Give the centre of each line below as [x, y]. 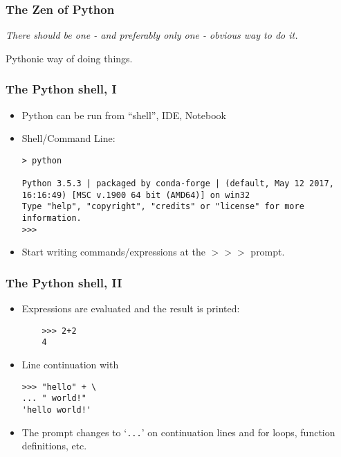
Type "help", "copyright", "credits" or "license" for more [163, 207]
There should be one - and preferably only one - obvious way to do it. [152, 35]
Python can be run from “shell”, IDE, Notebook [124, 115]
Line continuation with [70, 365]
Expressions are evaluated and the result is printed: [131, 308]
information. [52, 218]
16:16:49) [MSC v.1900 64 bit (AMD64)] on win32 [136, 195]
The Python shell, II [64, 282]
